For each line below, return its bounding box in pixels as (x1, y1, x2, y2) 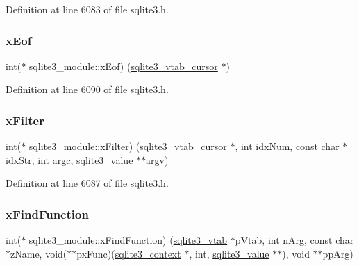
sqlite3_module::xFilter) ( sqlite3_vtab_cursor (28, 139, 227, 153)
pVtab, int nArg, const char (235, 233, 354, 247)
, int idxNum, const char (235, 139, 340, 153)
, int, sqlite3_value (189, 246, 269, 260)
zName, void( (10, 246, 67, 260)
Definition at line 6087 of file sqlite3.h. (6, 176, 169, 190)
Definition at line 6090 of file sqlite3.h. (6, 82, 169, 97)
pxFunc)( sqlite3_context (76, 246, 181, 260)
